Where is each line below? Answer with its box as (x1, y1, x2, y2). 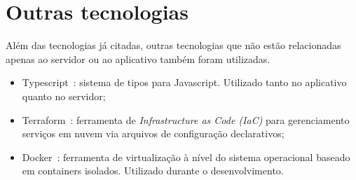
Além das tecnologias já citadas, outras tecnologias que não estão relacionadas (6, 38, 341, 53)
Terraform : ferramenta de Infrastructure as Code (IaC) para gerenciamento (22, 112, 350, 127)
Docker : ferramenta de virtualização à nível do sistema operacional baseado (22, 149, 350, 164)
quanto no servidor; (22, 88, 106, 103)
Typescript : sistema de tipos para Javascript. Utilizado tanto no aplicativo (22, 75, 347, 90)
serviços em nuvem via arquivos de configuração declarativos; (22, 126, 285, 141)
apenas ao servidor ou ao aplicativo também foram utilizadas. (6, 51, 271, 66)
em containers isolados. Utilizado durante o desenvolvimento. (22, 163, 284, 178)
